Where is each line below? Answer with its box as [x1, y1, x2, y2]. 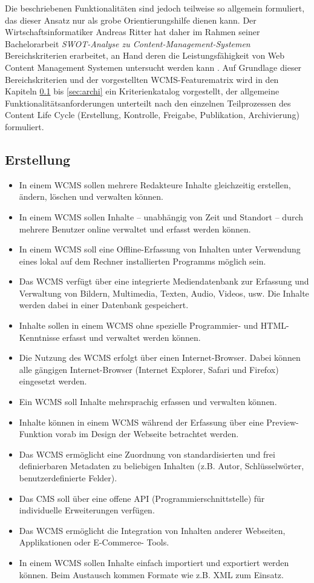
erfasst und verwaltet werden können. [62, 331, 201, 343]
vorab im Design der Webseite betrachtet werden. [55, 427, 239, 440]
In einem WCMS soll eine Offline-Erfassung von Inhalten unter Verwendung [19, 243, 301, 255]
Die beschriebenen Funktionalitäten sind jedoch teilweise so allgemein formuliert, [5, 2, 305, 14]
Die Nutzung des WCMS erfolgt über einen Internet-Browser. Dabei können [19, 351, 301, 364]
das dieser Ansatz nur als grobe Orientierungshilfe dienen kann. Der [5, 13, 257, 26]
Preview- [266, 415, 299, 428]
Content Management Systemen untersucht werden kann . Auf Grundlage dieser [5, 61, 302, 73]
